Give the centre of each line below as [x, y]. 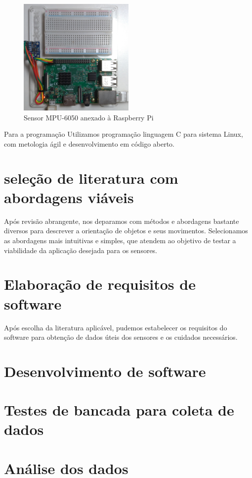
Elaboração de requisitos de [100, 284]
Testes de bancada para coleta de [119, 410]
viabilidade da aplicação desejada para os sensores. [81, 250]
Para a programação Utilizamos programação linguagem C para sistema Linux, [124, 134]
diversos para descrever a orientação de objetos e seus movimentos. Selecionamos [126, 231]
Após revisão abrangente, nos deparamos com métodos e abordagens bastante [122, 221]
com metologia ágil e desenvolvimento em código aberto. [89, 143]
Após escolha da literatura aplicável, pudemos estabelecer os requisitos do [116, 327]
